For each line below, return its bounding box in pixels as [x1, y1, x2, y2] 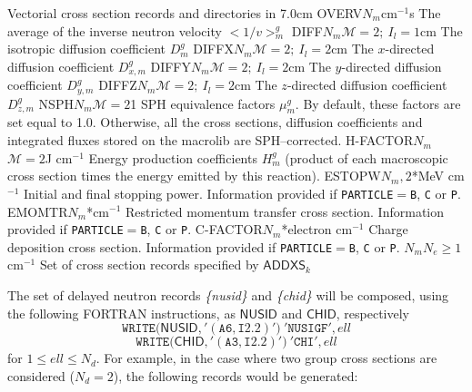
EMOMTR [7, 201, 68, 220]
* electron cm [281, 220, 353, 239]
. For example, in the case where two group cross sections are [95, 348, 437, 367]
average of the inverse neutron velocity [7, 21, 222, 40]
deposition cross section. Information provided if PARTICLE [7, 237, 333, 256]
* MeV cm [411, 166, 465, 185]
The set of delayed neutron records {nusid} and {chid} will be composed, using [7, 286, 449, 305]
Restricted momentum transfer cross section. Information [126, 201, 445, 220]
